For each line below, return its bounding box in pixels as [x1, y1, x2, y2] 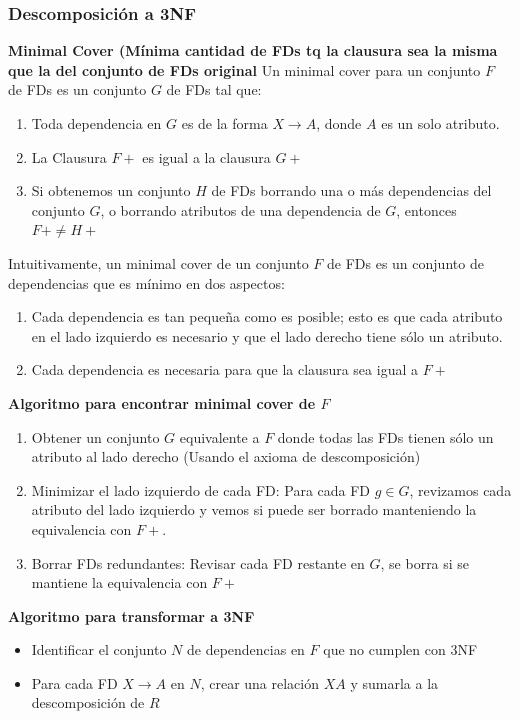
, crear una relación [200, 672, 320, 693]
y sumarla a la [350, 672, 439, 693]
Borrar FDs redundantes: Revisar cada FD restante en [31, 552, 365, 573]
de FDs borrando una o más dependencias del [211, 180, 492, 201]
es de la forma [181, 113, 268, 133]
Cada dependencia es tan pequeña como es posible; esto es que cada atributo [31, 306, 503, 327]
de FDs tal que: [166, 79, 262, 100]
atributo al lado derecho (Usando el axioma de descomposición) [31, 446, 421, 467]
